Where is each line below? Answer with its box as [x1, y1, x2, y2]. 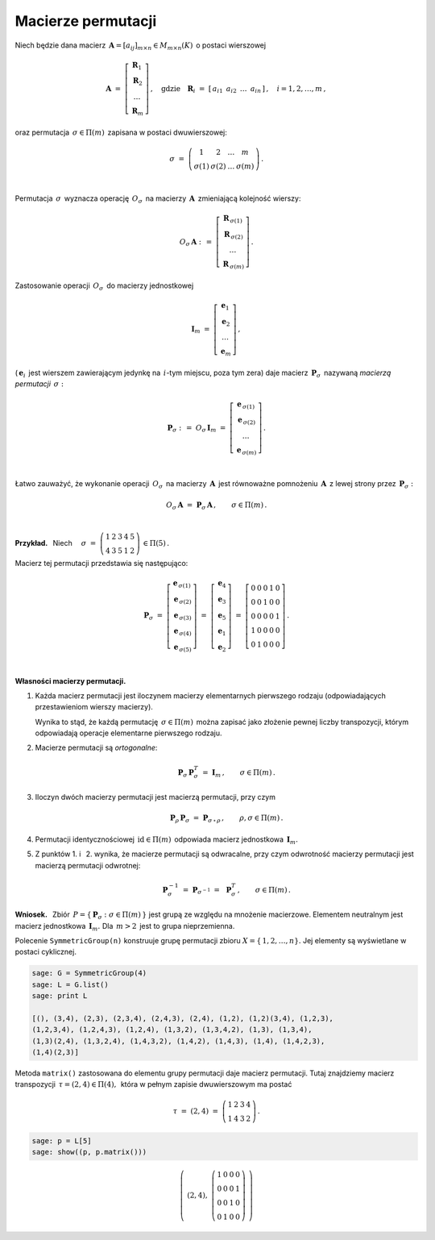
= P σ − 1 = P [182, 885, 232, 897]
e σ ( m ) [236, 446, 257, 456]
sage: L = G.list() [31, 980, 109, 989]
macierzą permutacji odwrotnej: [35, 860, 141, 870]
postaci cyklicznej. [14, 947, 77, 957]
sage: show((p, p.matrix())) [31, 1147, 147, 1157]
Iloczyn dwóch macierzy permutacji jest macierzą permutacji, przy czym [35, 793, 276, 802]
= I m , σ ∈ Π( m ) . [202, 768, 275, 779]
